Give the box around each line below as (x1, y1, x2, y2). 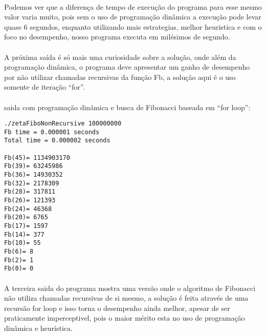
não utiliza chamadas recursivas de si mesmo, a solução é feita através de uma (4, 292, 249, 303)
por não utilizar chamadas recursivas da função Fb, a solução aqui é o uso (4, 71, 236, 82)
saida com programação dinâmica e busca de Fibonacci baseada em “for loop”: (4, 101, 251, 112)
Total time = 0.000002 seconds (4, 137, 110, 144)
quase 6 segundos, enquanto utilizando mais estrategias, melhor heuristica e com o (4, 21, 262, 32)
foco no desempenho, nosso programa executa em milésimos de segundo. (4, 31, 230, 42)
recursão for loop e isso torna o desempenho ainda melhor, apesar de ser (4, 302, 230, 313)
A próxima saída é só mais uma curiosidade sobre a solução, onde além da (4, 51, 236, 62)
